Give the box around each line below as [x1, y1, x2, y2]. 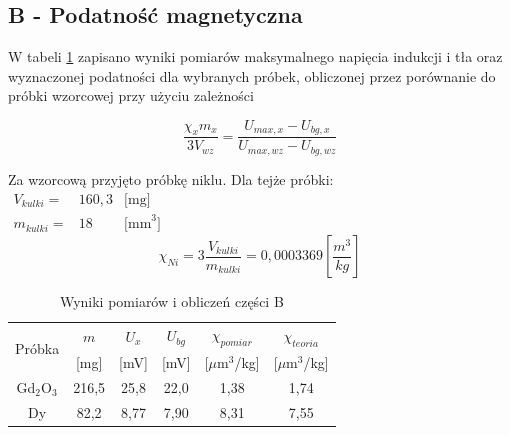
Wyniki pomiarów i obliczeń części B [59, 291, 284, 312]
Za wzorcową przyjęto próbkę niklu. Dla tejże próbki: [8, 168, 334, 189]
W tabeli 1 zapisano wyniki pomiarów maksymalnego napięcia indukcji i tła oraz [8, 46, 503, 67]
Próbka [15, 337, 60, 358]
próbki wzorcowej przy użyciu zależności [8, 85, 254, 106]
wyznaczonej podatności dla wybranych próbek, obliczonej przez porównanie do [8, 65, 496, 86]
